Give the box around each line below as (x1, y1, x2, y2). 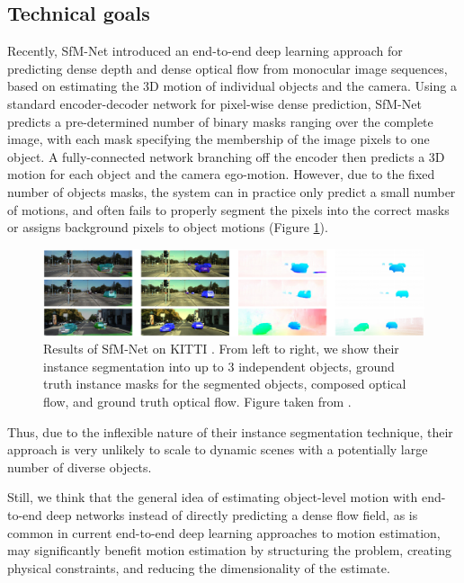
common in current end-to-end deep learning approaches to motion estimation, (7, 523, 441, 542)
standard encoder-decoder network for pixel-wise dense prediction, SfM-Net (7, 94, 422, 112)
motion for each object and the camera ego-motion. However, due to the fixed (7, 165, 435, 184)
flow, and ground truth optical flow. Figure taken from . (43, 392, 352, 410)
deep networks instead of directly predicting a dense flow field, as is (46, 505, 418, 524)
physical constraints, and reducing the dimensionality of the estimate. (7, 558, 390, 577)
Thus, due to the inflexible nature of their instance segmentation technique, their (7, 422, 453, 441)
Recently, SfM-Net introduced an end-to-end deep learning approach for (7, 41, 403, 60)
